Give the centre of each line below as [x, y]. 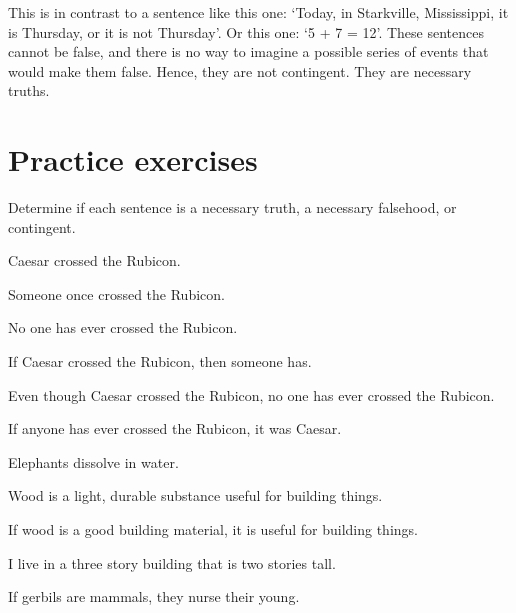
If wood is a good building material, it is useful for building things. [213, 529]
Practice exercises [133, 159]
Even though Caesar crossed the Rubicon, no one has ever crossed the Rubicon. [251, 394]
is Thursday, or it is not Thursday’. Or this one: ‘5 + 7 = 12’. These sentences [246, 31]
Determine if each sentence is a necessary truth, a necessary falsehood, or [232, 207]
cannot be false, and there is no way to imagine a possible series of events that [248, 51]
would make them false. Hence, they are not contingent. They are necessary [240, 70]
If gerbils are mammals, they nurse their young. [154, 596]
